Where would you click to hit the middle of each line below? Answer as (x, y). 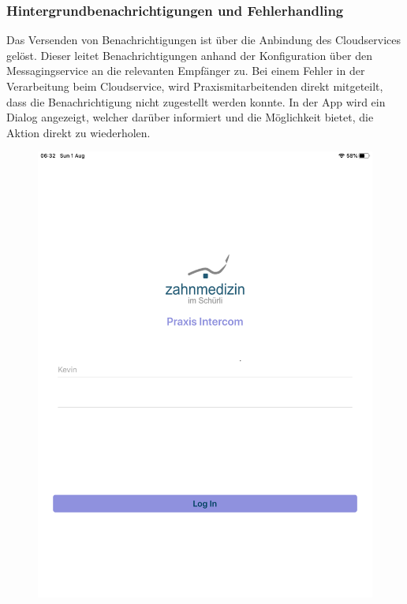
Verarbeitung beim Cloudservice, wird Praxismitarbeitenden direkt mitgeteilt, (195, 86)
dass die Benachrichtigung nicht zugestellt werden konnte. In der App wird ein (196, 101)
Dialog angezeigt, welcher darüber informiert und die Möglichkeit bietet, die (190, 117)
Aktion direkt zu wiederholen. (78, 132)
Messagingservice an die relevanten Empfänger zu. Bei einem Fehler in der (186, 71)
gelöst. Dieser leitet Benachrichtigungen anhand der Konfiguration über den (189, 55)
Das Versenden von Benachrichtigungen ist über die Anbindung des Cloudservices (203, 40)
